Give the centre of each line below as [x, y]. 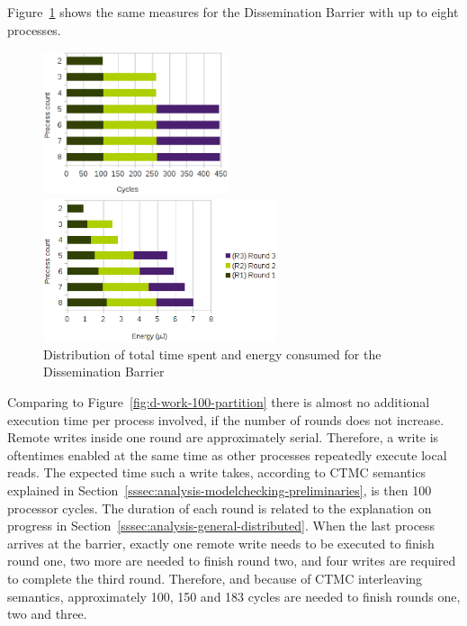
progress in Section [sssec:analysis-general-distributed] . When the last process [221, 526]
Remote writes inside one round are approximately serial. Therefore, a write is [223, 437]
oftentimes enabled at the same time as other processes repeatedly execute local [227, 454]
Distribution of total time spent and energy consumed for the [212, 354]
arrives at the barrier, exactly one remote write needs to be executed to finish [221, 543]
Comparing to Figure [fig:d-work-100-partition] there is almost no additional [219, 402]
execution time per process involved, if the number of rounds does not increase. [226, 419]
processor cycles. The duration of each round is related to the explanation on [220, 508]
